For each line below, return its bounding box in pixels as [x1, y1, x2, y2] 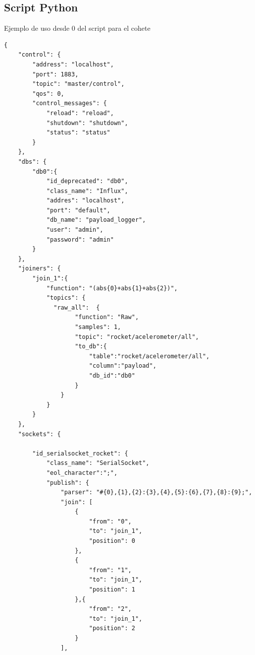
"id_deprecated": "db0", [46, 178, 128, 185]
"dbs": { [18, 158, 47, 165]
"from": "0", [89, 518, 132, 525]
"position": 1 [89, 586, 135, 593]
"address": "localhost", [32, 61, 114, 68]
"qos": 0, [32, 90, 64, 97]
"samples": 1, [75, 324, 121, 331]
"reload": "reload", [46, 109, 114, 117]
